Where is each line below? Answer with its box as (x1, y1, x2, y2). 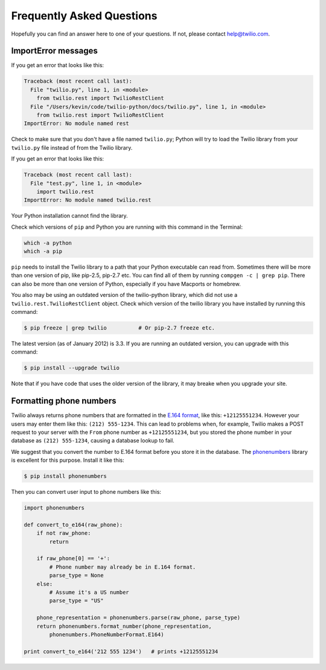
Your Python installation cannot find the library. (11, 212, 128, 220)
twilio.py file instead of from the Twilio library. (11, 144, 133, 151)
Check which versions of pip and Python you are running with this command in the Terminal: (11, 223, 243, 231)
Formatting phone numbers (11, 396, 117, 406)
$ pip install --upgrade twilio (24, 365, 120, 371)
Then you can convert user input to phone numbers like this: (11, 488, 161, 496)
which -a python (24, 239, 72, 246)
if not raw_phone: (36, 530, 91, 537)
